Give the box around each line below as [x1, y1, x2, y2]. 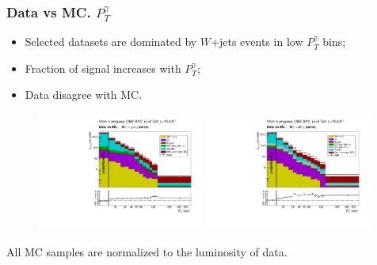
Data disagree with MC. [25, 86, 143, 103]
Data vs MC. [6, 2, 91, 21]
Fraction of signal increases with [25, 59, 181, 76]
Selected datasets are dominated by [25, 33, 197, 50]
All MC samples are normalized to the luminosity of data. [6, 244, 288, 260]
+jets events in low [211, 33, 303, 50]
